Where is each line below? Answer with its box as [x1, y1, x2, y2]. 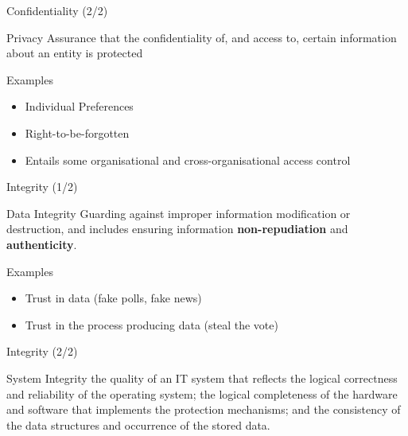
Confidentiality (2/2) [6, 2, 108, 18]
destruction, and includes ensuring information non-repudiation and [6, 220, 348, 237]
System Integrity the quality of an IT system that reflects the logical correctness [6, 369, 398, 386]
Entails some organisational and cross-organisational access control [25, 151, 351, 168]
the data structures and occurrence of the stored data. [6, 416, 270, 433]
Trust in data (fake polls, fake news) [25, 290, 202, 306]
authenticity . [6, 236, 77, 252]
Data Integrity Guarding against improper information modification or [6, 204, 351, 221]
